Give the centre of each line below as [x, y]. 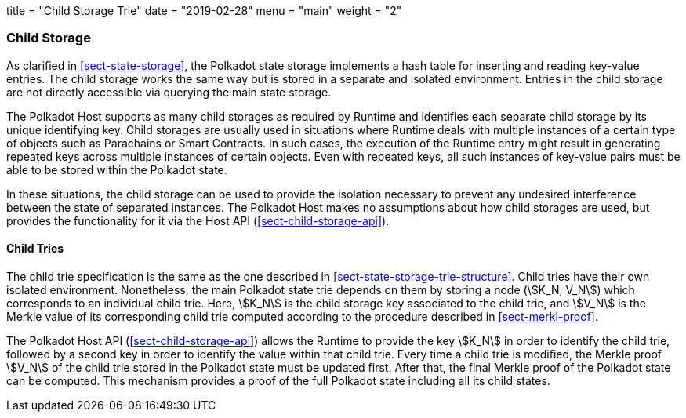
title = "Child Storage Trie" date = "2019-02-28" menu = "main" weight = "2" [204, 11]
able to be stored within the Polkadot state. [117, 169]
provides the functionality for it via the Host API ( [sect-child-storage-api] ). [198, 220]
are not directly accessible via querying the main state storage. [169, 92]
